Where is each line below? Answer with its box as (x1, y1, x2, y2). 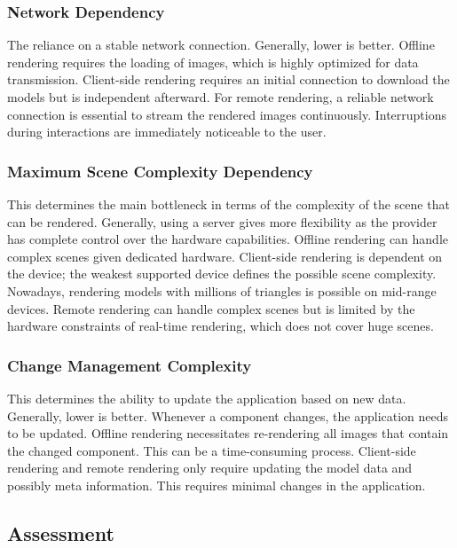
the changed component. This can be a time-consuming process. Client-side (7, 441, 416, 459)
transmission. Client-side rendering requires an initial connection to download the (7, 70, 450, 89)
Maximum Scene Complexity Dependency (7, 160, 313, 182)
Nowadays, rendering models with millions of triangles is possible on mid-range (7, 281, 437, 300)
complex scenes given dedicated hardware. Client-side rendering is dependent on (7, 247, 443, 265)
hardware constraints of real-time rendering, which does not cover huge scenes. (7, 317, 434, 335)
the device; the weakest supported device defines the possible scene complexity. (7, 264, 437, 283)
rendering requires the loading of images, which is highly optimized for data (7, 52, 419, 71)
